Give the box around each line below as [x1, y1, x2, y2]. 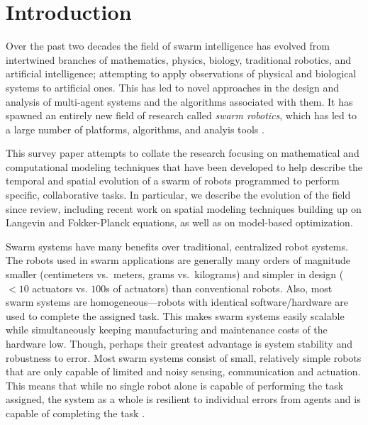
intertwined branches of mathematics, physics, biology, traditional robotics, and [6, 52, 352, 67]
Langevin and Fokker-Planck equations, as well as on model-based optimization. [6, 215, 353, 230]
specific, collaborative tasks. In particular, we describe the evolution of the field [6, 187, 351, 202]
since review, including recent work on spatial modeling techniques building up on [6, 201, 362, 216]
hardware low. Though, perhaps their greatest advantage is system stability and [6, 336, 353, 351]
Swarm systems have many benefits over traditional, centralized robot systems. [6, 238, 348, 253]
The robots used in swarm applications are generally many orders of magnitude [6, 253, 350, 267]
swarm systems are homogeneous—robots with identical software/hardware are [6, 294, 348, 309]
